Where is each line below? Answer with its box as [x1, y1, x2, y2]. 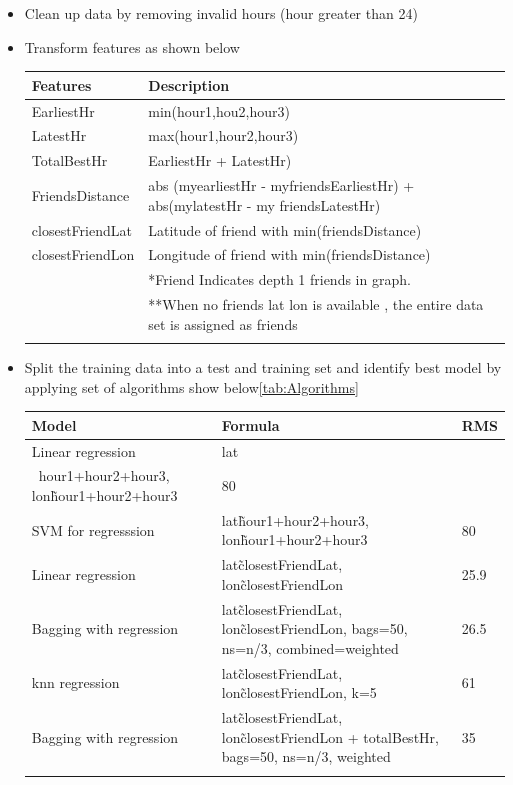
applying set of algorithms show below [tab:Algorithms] [24, 376, 359, 397]
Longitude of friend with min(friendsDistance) [148, 244, 431, 265]
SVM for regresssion [31, 519, 155, 540]
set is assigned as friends [148, 313, 298, 334]
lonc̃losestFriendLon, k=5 [221, 682, 377, 703]
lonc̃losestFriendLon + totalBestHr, [221, 726, 439, 747]
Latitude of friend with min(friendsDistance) [148, 219, 422, 240]
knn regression [31, 672, 120, 693]
